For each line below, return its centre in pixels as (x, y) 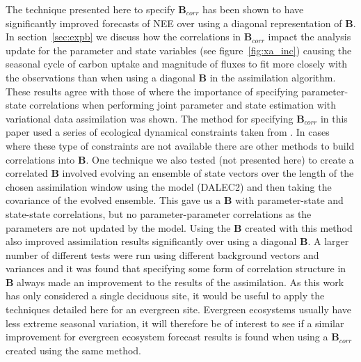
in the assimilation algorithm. (273, 77)
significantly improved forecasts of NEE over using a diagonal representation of (174, 23)
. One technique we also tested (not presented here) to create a (220, 159)
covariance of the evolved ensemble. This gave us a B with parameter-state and (175, 200)
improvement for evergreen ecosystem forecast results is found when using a (167, 337)
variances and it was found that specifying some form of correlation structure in (176, 268)
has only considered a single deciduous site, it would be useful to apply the (165, 296)
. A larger (328, 241)
